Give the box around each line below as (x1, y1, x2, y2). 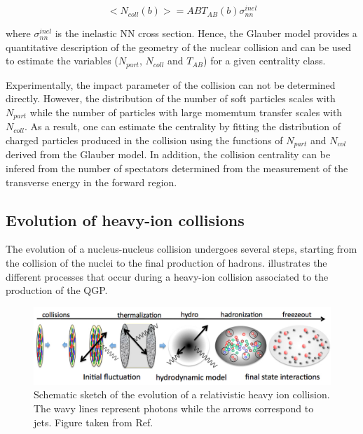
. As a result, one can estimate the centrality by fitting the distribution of (24, 119, 341, 134)
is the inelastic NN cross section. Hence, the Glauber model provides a (55, 26, 357, 41)
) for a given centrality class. (203, 53, 326, 68)
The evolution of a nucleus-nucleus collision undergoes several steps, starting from (6, 241, 357, 256)
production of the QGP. (6, 283, 108, 297)
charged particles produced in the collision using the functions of (6, 132, 283, 147)
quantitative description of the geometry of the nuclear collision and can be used (6, 39, 352, 54)
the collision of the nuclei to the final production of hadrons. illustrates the (6, 255, 327, 269)
